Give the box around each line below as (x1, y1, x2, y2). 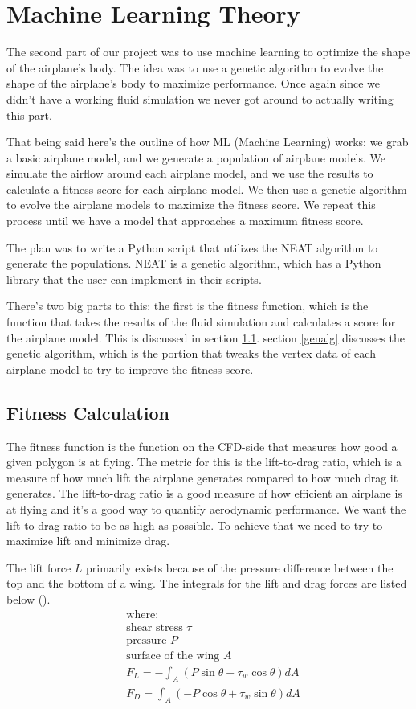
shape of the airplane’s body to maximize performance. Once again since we (6, 75, 381, 92)
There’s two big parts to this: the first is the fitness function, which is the (6, 297, 369, 314)
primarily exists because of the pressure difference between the (86, 559, 394, 576)
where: (126, 609, 159, 621)
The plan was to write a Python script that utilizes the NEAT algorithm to (6, 239, 378, 256)
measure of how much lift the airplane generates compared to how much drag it (6, 469, 398, 486)
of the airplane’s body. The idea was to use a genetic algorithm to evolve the (6, 59, 384, 76)
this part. (6, 106, 52, 123)
